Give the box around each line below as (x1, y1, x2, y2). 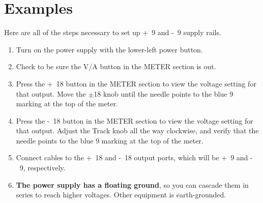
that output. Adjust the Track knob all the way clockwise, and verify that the (16, 125, 259, 136)
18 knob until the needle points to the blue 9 (94, 88, 233, 99)
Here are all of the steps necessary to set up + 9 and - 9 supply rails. (4, 27, 221, 38)
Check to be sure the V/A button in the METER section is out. (16, 61, 216, 72)
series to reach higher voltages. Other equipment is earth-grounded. (16, 189, 226, 200)
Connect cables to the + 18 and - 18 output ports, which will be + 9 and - (16, 152, 253, 163)
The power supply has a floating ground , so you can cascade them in (16, 179, 249, 190)
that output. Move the (16, 88, 86, 99)
